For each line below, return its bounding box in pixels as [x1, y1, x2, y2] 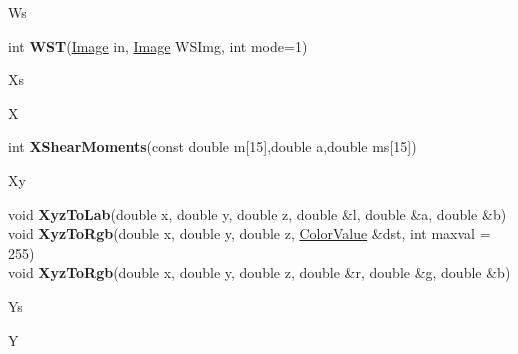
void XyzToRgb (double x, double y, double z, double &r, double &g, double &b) [8, 262, 511, 283]
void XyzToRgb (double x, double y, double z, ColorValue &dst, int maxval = [8, 223, 491, 244]
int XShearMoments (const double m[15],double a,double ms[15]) [8, 136, 417, 157]
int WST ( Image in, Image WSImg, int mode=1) [8, 35, 308, 56]
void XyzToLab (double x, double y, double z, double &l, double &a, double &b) [8, 203, 507, 224]
